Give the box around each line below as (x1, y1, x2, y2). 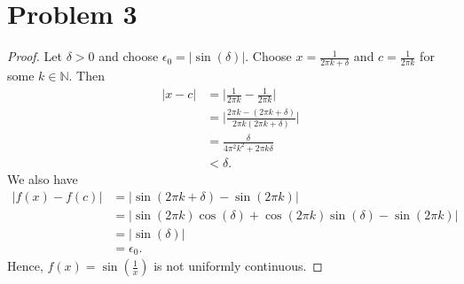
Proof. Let (7, 47, 62, 65)
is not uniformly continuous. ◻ (153, 257, 323, 275)
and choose (98, 47, 159, 65)
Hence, (7, 257, 43, 275)
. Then (68, 65, 106, 84)
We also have (7, 170, 78, 188)
